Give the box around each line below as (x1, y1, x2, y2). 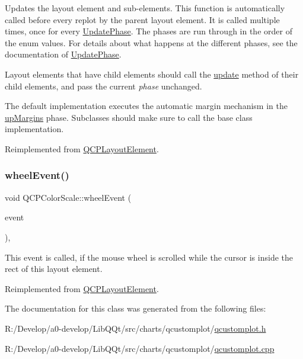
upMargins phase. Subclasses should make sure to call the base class (5, 111, 253, 123)
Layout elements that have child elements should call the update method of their (5, 68, 299, 80)
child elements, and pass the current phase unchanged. (5, 79, 202, 92)
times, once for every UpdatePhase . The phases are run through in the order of (5, 25, 292, 37)
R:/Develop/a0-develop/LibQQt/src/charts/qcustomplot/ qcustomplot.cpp (5, 342, 275, 354)
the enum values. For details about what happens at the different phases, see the (5, 36, 298, 49)
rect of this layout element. (5, 262, 103, 275)
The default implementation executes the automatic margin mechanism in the (5, 100, 288, 112)
